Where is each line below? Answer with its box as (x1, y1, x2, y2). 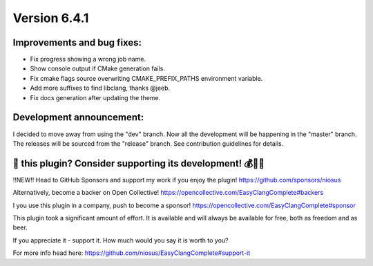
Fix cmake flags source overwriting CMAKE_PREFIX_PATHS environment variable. (30, 74, 263, 82)
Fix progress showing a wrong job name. (30, 55, 146, 64)
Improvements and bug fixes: (12, 37, 142, 48)
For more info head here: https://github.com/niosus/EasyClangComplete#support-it (12, 249, 251, 257)
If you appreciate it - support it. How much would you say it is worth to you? (12, 236, 229, 245)
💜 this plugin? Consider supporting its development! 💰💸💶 (12, 158, 265, 169)
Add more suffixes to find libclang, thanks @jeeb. (30, 84, 171, 93)
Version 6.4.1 (12, 10, 89, 26)
